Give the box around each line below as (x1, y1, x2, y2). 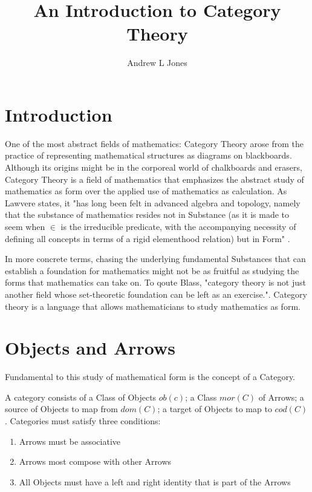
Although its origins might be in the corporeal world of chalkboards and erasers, (5, 161, 302, 174)
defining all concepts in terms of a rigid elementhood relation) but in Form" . (5, 232, 290, 244)
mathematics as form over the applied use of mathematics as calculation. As (5, 185, 287, 197)
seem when (5, 220, 45, 232)
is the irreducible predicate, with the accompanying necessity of (60, 220, 296, 232)
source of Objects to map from (5, 402, 118, 415)
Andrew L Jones (127, 56, 187, 69)
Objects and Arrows (5, 335, 176, 360)
